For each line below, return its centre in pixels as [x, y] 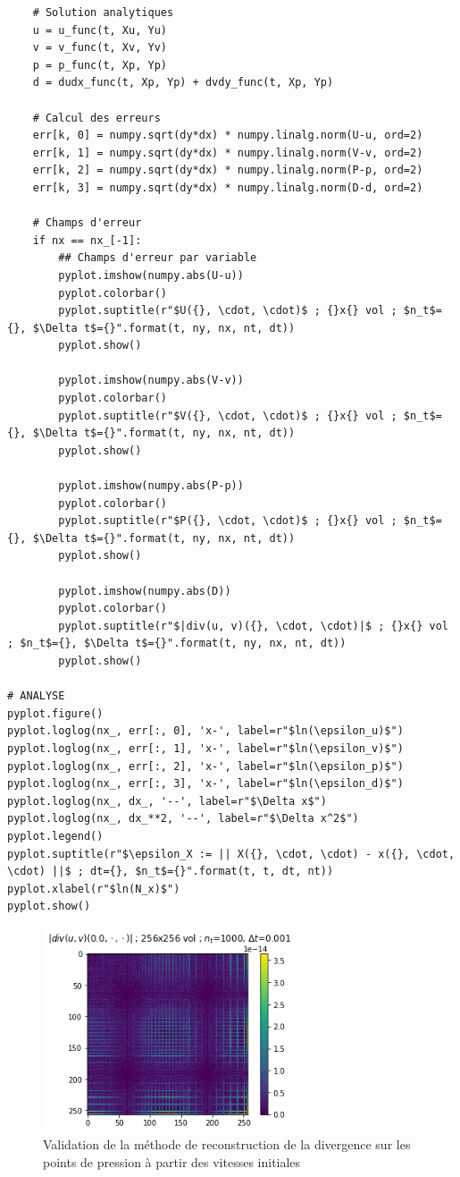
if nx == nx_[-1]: [87, 240]
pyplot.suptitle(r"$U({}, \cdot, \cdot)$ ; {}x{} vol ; [228, 311]
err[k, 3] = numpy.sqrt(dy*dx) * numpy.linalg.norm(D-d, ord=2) [228, 187]
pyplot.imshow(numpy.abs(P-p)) [151, 486]
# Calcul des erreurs [96, 118]
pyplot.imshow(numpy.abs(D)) [145, 591]
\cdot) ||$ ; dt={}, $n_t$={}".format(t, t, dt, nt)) [171, 872]
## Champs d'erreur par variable [158, 258]
